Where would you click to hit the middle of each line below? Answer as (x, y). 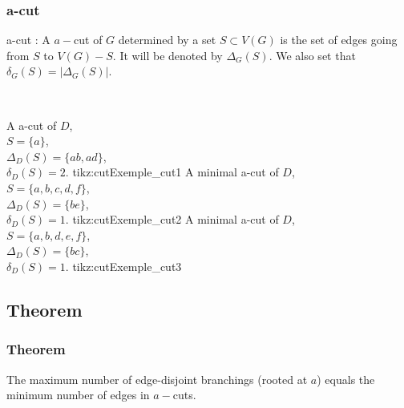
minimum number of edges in (78, 395)
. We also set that (312, 55)
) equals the (346, 379)
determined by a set (167, 40)
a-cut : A (28, 40)
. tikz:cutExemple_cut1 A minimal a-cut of (172, 172)
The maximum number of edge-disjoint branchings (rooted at (157, 379)
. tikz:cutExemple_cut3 (123, 266)
